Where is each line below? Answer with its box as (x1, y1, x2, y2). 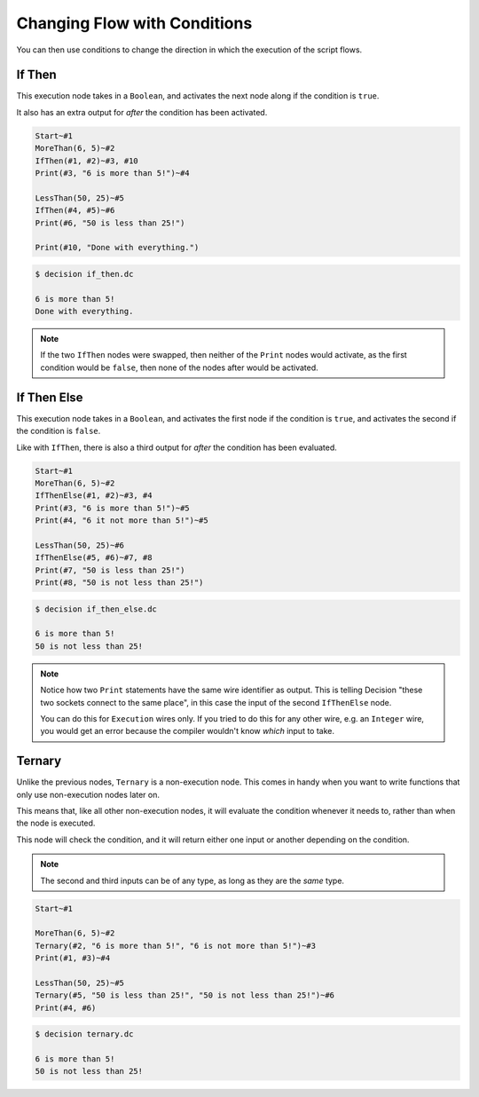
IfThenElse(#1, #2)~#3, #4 (35, 491, 153, 501)
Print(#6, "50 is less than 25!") (35, 217, 185, 228)
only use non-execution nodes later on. (16, 789, 160, 800)
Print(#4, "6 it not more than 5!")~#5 (35, 516, 208, 525)
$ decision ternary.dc (35, 1030, 134, 1039)
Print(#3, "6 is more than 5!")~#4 (35, 169, 190, 178)
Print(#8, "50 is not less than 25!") (35, 578, 204, 588)
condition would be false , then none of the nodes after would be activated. (40, 362, 318, 373)
